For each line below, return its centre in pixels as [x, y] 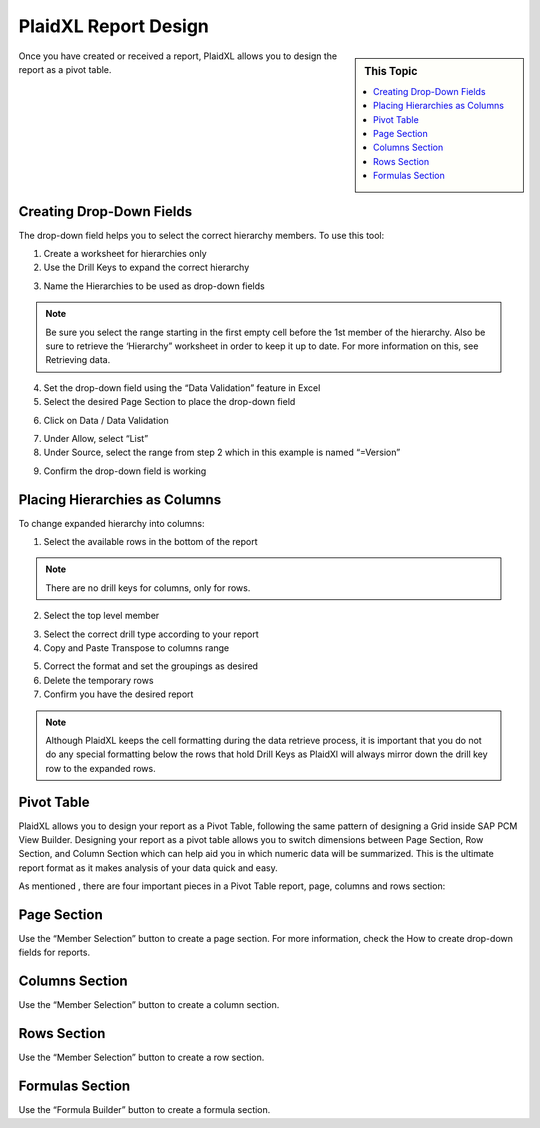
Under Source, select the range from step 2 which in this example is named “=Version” [222, 452]
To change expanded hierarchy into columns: [111, 523]
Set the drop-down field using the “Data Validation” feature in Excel [182, 387]
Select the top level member [101, 616]
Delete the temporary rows [98, 680]
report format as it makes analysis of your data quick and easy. [148, 867]
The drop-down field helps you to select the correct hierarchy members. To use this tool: [201, 235]
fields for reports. [54, 952]
